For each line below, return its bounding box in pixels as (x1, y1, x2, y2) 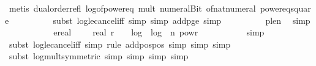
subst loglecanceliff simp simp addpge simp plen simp (53, 13, 310, 26)
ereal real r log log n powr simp (53, 26, 265, 38)
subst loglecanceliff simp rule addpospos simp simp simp (9, 37, 231, 50)
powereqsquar (260, 2, 311, 14)
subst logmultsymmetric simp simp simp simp (9, 50, 189, 62)
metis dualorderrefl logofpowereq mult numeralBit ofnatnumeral (9, 2, 256, 14)
